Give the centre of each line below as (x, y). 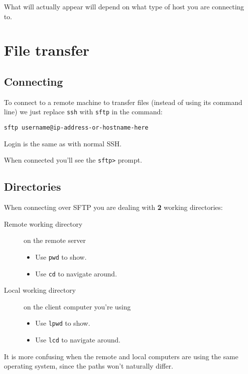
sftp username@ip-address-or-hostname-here (76, 128)
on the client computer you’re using (77, 306)
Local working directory (40, 290)
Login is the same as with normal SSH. (63, 143)
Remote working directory (43, 223)
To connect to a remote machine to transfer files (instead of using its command (123, 102)
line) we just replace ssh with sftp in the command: (83, 112)
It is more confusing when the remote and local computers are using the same (121, 356)
